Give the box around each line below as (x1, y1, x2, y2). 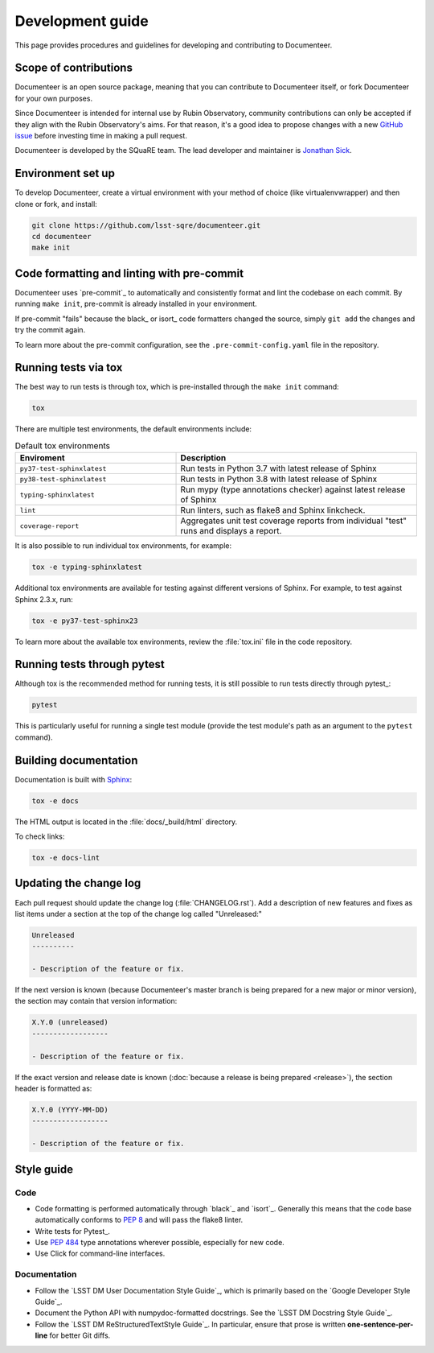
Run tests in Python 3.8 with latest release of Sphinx (180, 473, 378, 485)
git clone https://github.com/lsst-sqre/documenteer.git (31, 221, 261, 229)
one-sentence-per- (346, 1319, 414, 1329)
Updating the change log (14, 877, 141, 890)
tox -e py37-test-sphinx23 (31, 616, 138, 625)
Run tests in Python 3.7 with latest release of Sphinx (180, 463, 377, 474)
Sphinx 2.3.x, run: (14, 594, 74, 604)
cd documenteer (31, 232, 92, 241)
